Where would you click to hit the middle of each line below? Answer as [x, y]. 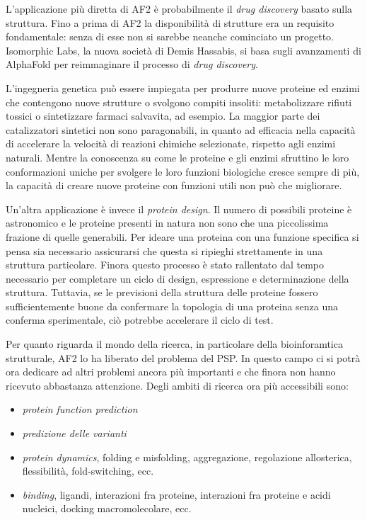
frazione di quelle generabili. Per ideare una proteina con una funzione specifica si [182, 236]
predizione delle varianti [74, 433]
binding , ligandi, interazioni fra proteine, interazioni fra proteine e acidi [176, 494]
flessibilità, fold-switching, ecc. [88, 471]
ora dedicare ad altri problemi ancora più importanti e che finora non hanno [171, 372]
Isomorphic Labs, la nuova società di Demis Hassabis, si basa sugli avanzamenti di [183, 50]
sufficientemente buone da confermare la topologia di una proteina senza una [172, 306]
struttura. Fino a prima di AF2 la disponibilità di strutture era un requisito [170, 22]
